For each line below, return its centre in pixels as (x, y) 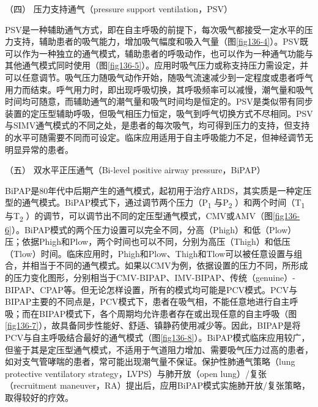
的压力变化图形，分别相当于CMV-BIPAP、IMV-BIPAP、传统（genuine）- (150, 277)
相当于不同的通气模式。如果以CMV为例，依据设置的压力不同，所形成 (169, 265)
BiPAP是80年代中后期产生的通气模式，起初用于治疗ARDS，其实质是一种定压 (158, 190)
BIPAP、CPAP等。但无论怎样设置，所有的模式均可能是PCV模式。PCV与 (151, 289)
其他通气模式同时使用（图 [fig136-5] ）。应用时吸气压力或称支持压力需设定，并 (157, 65)
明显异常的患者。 (39, 149)
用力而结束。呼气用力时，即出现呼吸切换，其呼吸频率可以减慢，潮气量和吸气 (159, 89)
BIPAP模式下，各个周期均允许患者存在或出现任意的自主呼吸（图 (168, 313)
